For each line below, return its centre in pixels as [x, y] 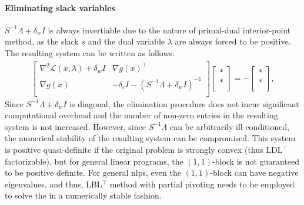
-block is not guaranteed [256, 161]
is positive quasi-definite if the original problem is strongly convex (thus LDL [144, 150]
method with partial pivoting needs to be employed [202, 184]
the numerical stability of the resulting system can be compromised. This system [150, 138]
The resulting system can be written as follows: [90, 52]
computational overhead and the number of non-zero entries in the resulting [141, 115]
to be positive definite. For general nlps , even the [93, 172]
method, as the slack [42, 41]
